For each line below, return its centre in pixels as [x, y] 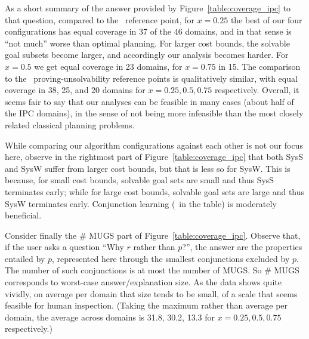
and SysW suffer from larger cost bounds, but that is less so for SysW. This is [148, 168]
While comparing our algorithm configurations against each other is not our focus [154, 145]
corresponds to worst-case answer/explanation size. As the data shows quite [143, 282]
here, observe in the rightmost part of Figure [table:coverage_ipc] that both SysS [154, 157]
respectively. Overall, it [257, 90]
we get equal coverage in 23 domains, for [108, 66]
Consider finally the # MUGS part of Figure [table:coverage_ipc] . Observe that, [153, 235]
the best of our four [266, 19]
